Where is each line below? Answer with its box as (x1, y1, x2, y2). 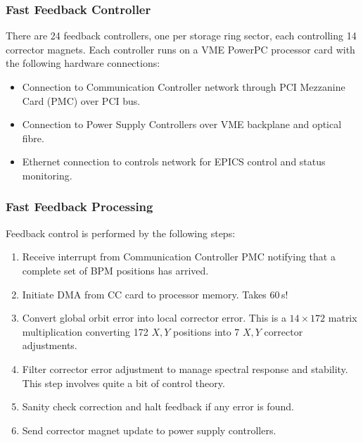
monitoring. (22, 168, 72, 182)
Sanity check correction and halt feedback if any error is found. (22, 399, 294, 414)
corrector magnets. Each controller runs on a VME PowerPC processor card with (6, 42, 355, 56)
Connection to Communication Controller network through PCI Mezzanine (22, 80, 345, 94)
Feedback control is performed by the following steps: (6, 225, 236, 240)
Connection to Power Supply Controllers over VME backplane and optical (22, 117, 342, 132)
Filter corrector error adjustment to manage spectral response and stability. (22, 361, 348, 376)
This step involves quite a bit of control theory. (22, 375, 225, 390)
